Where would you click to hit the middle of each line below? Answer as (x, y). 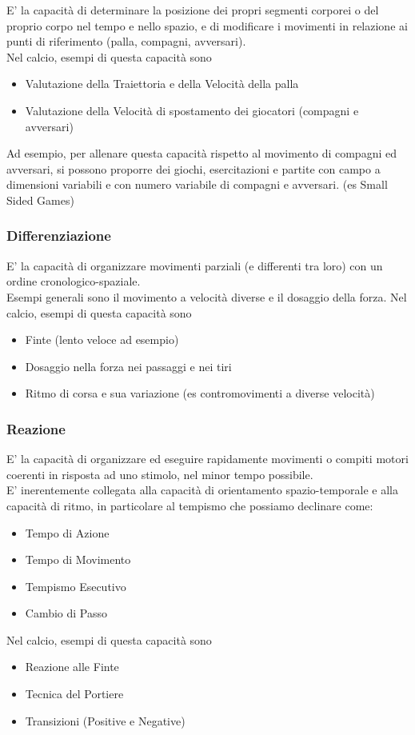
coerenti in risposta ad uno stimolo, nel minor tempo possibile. (160, 474)
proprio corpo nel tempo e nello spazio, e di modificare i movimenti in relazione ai (207, 25)
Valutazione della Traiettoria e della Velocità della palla (162, 84)
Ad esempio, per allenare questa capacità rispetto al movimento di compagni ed (202, 153)
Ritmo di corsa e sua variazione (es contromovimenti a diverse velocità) (200, 393)
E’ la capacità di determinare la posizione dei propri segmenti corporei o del (193, 10)
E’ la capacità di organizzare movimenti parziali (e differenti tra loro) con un (195, 265)
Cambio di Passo (66, 613)
